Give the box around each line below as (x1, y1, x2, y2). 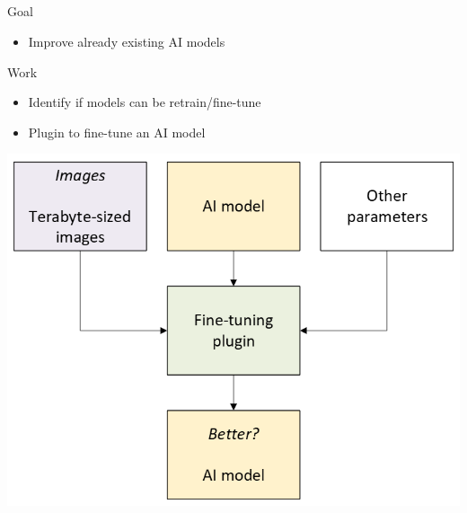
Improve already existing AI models (28, 31, 225, 50)
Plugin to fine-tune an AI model (28, 122, 206, 141)
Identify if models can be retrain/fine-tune (28, 93, 261, 111)
